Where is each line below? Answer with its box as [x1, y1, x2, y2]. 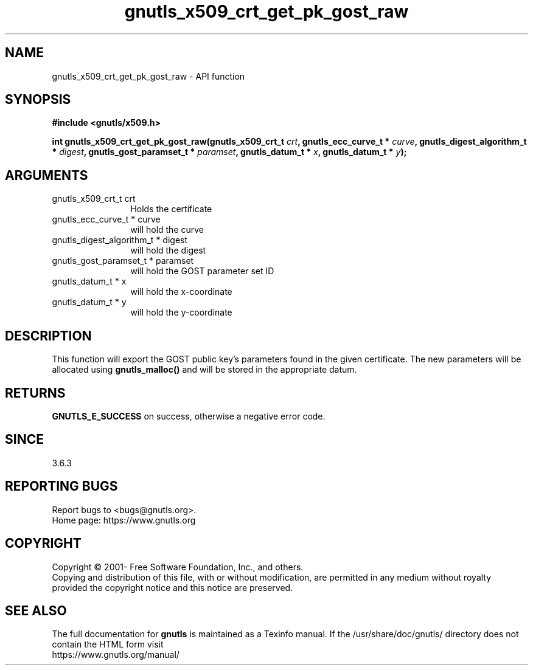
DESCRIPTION [5, 328, 92, 344]
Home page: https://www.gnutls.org [52, 514, 196, 525]
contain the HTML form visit [52, 639, 164, 650]
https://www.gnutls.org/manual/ [52, 649, 179, 660]
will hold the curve [130, 224, 204, 235]
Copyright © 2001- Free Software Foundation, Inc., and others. [52, 561, 304, 572]
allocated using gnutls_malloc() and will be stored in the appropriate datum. [52, 364, 357, 375]
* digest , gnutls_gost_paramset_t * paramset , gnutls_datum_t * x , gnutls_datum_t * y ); [52, 147, 407, 157]
